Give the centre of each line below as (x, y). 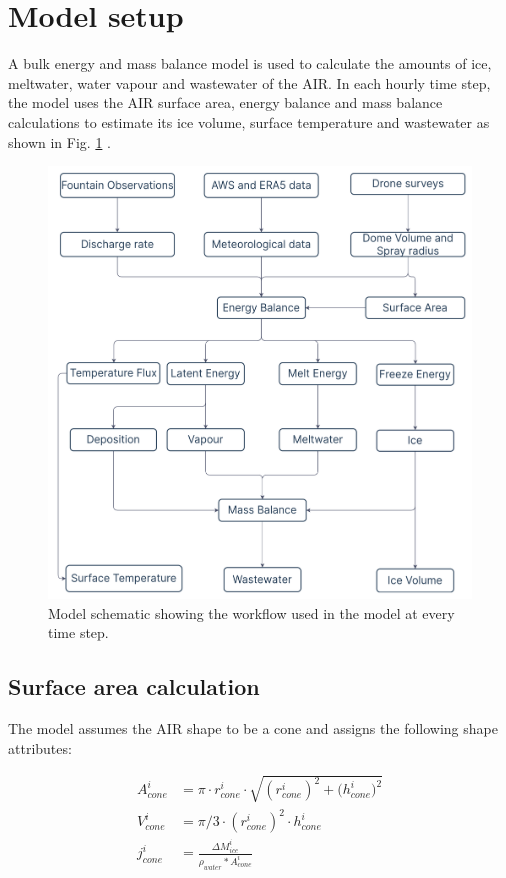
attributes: (40, 747)
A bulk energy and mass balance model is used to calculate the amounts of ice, (250, 63)
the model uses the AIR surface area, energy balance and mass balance (225, 102)
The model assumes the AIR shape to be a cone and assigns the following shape (253, 727)
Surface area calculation (134, 686)
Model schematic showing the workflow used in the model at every (251, 612)
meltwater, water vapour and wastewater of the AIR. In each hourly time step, (249, 82)
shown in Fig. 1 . (59, 141)
